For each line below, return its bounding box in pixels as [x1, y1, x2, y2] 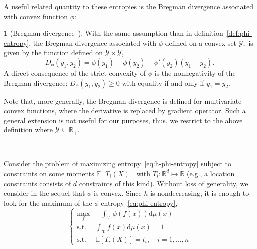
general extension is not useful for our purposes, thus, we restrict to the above [4, 115, 243, 125]
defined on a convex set [165, 37, 237, 48]
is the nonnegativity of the [154, 67, 236, 78]
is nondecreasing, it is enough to [150, 188, 249, 198]
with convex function [4, 11, 68, 21]
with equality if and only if [122, 77, 204, 88]
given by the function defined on [4, 47, 103, 58]
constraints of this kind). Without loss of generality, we [79, 178, 248, 188]
